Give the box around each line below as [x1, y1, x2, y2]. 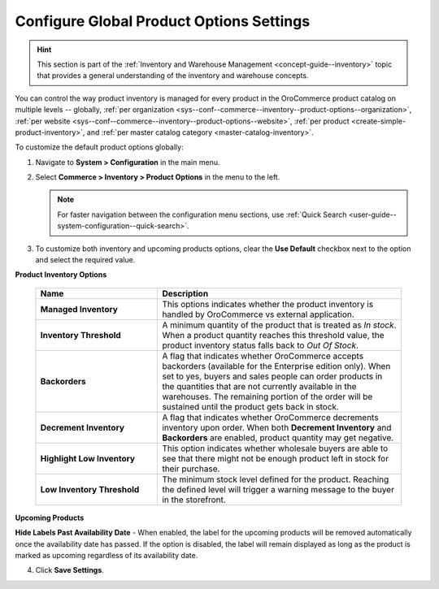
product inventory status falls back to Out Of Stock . [162, 340, 359, 351]
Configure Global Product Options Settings [15, 12, 311, 30]
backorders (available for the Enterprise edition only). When [162, 360, 391, 371]
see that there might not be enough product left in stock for [162, 453, 389, 464]
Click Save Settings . [35, 565, 105, 575]
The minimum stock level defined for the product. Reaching [162, 474, 389, 485]
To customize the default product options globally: [15, 142, 184, 152]
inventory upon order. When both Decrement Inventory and [162, 422, 392, 433]
